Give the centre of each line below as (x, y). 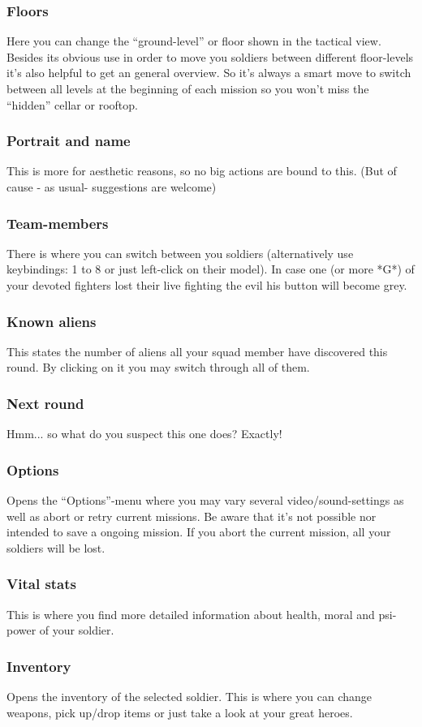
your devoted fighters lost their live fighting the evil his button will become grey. (207, 285)
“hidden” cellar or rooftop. (72, 104)
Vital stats (42, 584)
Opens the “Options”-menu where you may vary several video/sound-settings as (205, 500)
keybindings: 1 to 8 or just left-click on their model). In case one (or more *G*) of (211, 269)
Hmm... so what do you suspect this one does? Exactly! (144, 434)
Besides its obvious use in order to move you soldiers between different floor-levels (210, 56)
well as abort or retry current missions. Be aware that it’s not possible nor (192, 516)
